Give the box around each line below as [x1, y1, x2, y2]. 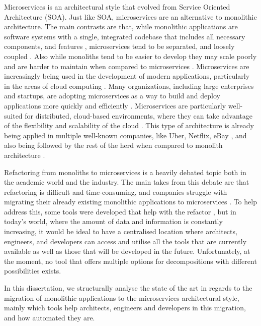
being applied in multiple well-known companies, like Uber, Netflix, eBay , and [4, 130, 247, 140]
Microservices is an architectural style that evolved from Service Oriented [4, 2, 230, 12]
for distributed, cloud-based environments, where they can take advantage [25, 110, 252, 121]
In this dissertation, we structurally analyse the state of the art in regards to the [4, 283, 252, 293]
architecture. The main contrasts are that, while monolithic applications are [4, 21, 238, 32]
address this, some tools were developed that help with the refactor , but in [4, 206, 236, 216]
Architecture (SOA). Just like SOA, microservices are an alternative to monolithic [4, 11, 257, 22]
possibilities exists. [4, 265, 61, 276]
